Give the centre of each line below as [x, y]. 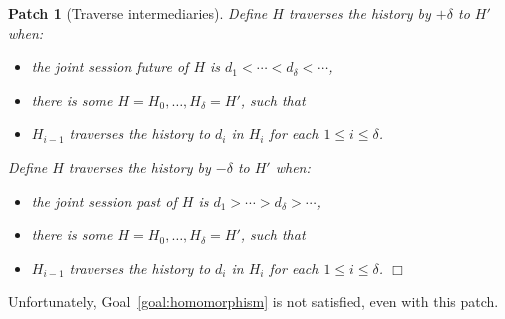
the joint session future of [110, 66]
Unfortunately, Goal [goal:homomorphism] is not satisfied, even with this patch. [253, 301]
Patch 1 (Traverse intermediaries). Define [138, 13]
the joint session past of [104, 200]
